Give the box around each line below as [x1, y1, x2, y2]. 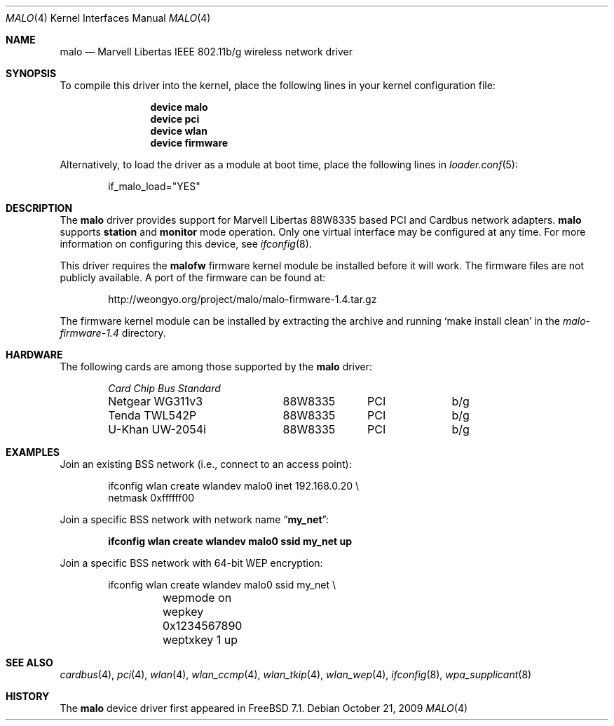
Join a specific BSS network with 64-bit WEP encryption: [60, 557, 323, 569]
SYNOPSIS [6, 67, 57, 79]
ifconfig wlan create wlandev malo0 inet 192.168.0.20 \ [108, 480, 360, 492]
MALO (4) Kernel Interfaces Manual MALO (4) [6, 12, 211, 24]
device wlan [150, 125, 207, 137]
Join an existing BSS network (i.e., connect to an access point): [60, 458, 352, 470]
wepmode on [162, 591, 232, 605]
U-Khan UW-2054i [108, 422, 206, 436]
